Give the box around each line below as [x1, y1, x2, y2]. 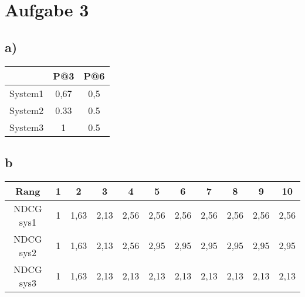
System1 [9, 86, 44, 100]
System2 [9, 103, 44, 117]
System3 [9, 120, 44, 134]
